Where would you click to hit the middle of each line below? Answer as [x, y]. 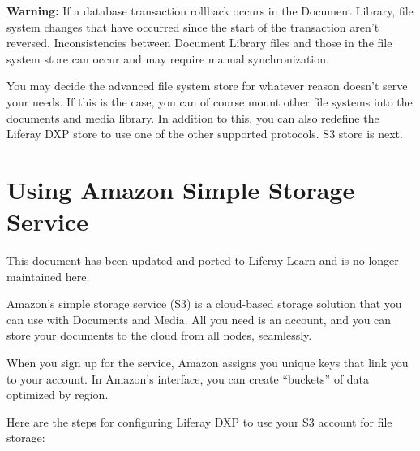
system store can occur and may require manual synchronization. [168, 58]
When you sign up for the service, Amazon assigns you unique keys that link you [208, 363]
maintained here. [48, 276]
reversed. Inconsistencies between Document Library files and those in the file [199, 43]
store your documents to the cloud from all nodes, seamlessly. [159, 335]
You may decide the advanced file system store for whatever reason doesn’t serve [207, 86]
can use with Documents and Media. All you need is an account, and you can [199, 319]
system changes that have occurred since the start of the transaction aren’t [193, 26]
